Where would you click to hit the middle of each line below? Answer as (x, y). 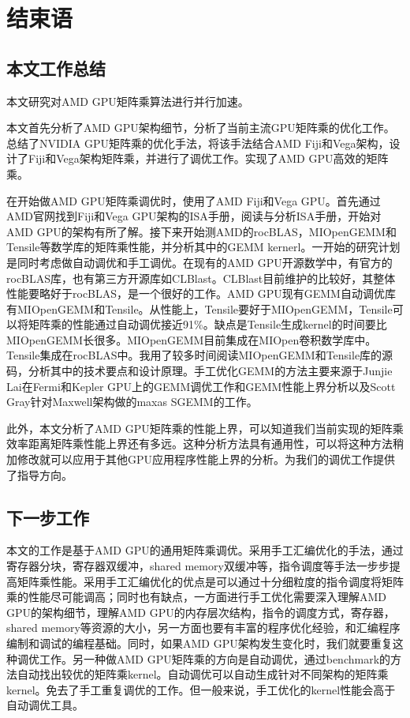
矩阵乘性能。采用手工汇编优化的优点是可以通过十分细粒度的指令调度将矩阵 (210, 581)
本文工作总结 (56, 68)
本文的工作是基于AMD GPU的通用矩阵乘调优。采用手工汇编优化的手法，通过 (205, 550)
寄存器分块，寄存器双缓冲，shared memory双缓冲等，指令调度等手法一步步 (198, 566)
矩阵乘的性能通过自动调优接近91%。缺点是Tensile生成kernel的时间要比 (207, 324)
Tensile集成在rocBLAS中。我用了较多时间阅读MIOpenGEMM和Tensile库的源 (200, 355)
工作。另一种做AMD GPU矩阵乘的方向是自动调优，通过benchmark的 (215, 658)
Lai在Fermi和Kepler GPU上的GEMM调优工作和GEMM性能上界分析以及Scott (201, 386)
